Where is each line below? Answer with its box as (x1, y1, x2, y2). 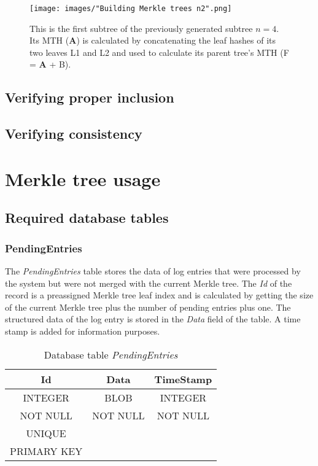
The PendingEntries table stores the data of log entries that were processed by (5, 264, 301, 277)
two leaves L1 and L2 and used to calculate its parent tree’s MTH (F (29, 45, 289, 58)
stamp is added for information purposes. (5, 324, 160, 337)
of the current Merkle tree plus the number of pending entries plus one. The (5, 300, 291, 313)
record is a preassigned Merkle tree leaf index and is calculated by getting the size (5, 289, 314, 301)
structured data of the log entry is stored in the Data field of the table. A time (5, 313, 301, 325)
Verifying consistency (5, 124, 142, 143)
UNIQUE (26, 425, 66, 440)
